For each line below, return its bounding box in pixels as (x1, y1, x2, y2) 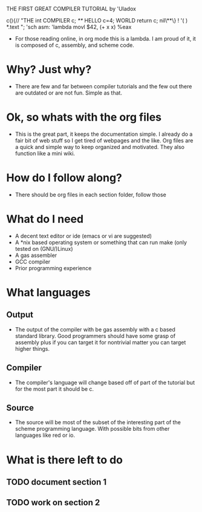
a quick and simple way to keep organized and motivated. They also (15, 143, 184, 150)
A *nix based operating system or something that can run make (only (15, 239, 187, 246)
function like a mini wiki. (15, 150, 76, 157)
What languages (6, 285, 91, 299)
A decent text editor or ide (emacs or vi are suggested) (15, 232, 152, 239)
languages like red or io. (15, 431, 76, 439)
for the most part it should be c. (15, 385, 94, 393)
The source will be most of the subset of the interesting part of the (15, 419, 181, 426)
